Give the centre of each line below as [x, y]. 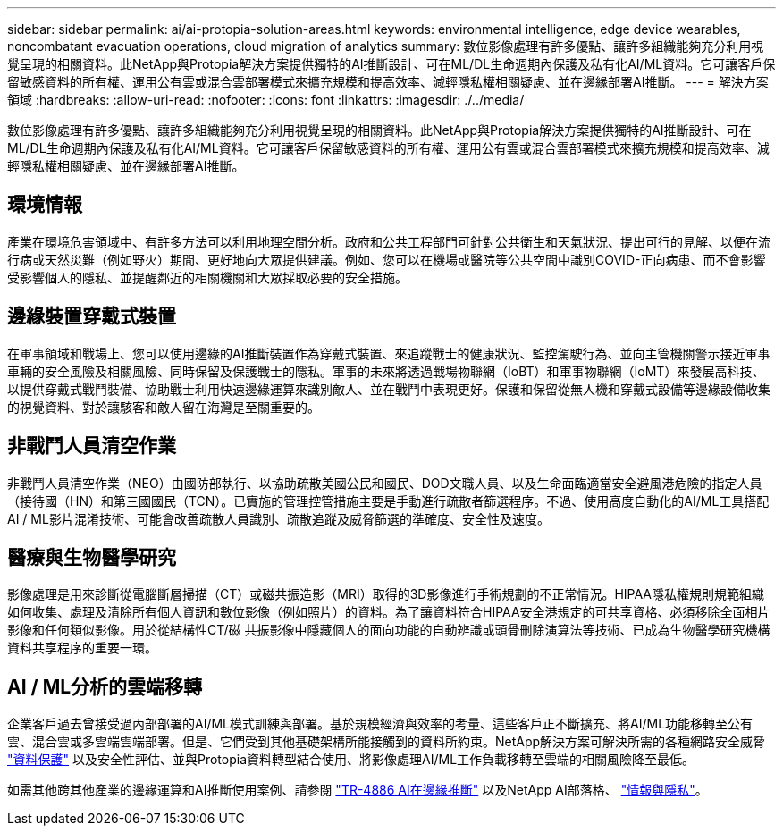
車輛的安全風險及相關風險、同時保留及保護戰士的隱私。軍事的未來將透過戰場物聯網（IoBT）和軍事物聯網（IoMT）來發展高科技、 [386, 371]
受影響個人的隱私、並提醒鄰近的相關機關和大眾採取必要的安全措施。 [207, 277]
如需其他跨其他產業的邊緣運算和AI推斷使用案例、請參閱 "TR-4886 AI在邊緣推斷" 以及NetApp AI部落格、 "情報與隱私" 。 [358, 790]
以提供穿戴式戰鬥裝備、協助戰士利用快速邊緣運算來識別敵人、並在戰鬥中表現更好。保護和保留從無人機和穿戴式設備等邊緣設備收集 [389, 389]
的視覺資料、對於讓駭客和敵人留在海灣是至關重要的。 [164, 407]
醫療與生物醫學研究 [92, 557]
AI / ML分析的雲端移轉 [105, 686]
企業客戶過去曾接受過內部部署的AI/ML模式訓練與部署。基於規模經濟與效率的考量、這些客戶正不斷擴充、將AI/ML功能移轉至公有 [380, 724]
